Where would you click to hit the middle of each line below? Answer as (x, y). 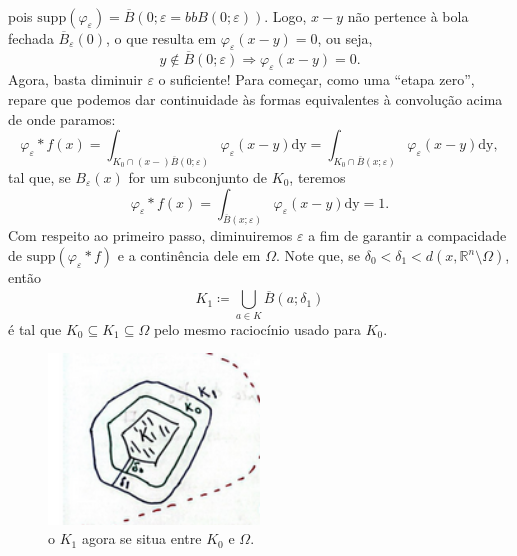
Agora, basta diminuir (75, 79)
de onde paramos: (62, 118)
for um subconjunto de (198, 176)
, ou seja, (345, 37)
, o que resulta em (161, 37)
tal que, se (39, 176)
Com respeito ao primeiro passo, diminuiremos (150, 235)
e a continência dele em (189, 255)
